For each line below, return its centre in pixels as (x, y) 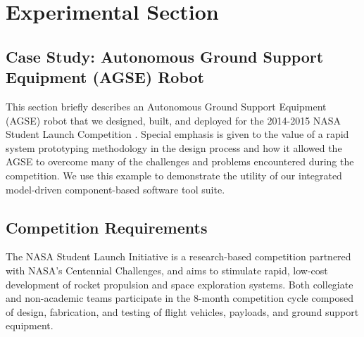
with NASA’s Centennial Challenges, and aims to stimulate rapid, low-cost (167, 270)
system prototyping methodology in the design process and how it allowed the (174, 147)
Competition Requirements (107, 227)
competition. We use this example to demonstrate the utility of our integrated (174, 175)
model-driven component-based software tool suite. (115, 189)
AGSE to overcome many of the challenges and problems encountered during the (180, 161)
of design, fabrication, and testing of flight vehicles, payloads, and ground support (182, 311)
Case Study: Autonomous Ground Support (165, 56)
